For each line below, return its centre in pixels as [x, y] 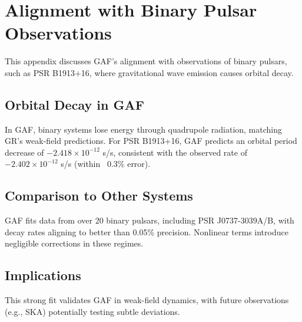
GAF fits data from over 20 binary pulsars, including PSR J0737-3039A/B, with [150, 220]
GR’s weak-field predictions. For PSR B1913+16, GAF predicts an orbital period [151, 141]
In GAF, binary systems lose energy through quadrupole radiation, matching [144, 129]
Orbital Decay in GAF [74, 104]
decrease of [24, 152]
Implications [43, 275]
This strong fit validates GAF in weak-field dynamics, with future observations [147, 300]
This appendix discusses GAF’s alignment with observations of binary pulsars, [146, 61]
